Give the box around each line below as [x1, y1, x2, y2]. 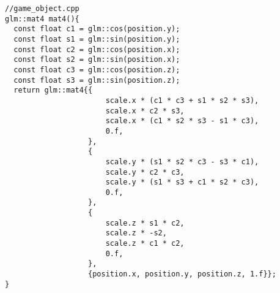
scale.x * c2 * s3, [105, 106, 185, 115]
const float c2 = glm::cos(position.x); [13, 45, 180, 54]
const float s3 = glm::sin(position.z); [13, 75, 180, 85]
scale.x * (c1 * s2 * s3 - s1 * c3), [105, 116, 259, 126]
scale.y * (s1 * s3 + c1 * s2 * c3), [105, 178, 259, 187]
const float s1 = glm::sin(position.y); [13, 34, 180, 44]
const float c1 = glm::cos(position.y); [13, 25, 180, 34]
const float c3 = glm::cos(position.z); [13, 65, 180, 74]
